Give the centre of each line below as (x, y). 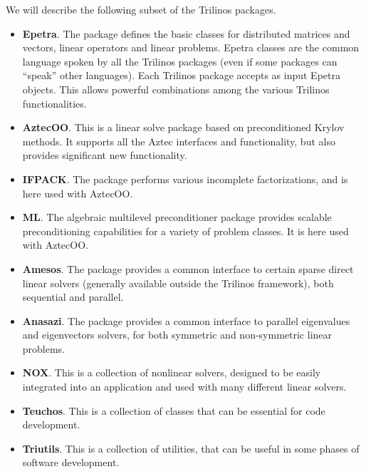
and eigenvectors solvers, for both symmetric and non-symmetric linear (177, 335)
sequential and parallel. (73, 297)
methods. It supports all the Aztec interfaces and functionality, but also (179, 141)
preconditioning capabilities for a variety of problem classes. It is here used (185, 231)
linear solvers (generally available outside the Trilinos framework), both (178, 283)
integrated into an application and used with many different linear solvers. (184, 387)
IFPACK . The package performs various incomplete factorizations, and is (185, 179)
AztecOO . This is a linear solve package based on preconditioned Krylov (183, 127)
